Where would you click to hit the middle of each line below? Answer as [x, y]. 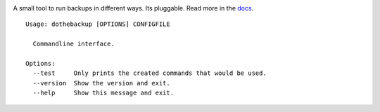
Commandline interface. [74, 44]
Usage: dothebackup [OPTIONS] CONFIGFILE [98, 24]
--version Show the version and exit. [101, 83]
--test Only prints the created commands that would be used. [150, 73]
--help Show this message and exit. [103, 93]
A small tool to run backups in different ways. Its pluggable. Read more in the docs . [133, 8]
